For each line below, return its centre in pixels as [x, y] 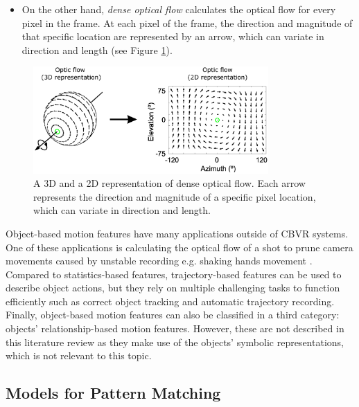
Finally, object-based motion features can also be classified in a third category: [173, 315]
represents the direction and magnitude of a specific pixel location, [175, 196]
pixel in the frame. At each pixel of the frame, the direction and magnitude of [187, 22]
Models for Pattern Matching [113, 393]
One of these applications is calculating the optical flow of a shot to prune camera [179, 247]
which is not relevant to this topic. [79, 355]
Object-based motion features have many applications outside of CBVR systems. [177, 233]
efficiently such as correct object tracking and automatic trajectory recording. [170, 301]
